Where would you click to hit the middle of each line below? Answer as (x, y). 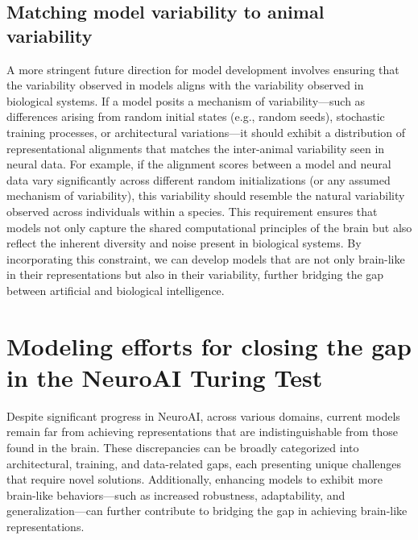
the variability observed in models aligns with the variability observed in (185, 85)
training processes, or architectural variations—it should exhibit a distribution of (206, 132)
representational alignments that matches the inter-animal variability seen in (196, 148)
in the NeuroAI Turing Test (165, 377)
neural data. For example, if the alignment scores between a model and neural (199, 164)
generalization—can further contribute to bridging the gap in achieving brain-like (207, 511)
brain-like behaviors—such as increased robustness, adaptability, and (176, 494)
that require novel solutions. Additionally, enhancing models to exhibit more (195, 479)
